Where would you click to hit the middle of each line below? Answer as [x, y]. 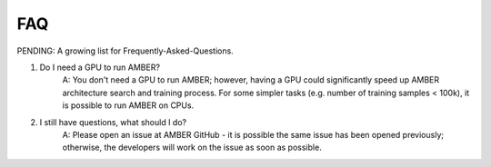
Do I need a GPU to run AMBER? [100, 67]
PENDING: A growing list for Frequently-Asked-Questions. [125, 51]
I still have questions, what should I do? [113, 122]
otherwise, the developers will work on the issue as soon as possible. [192, 147]
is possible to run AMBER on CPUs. [128, 105]
